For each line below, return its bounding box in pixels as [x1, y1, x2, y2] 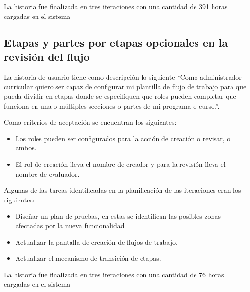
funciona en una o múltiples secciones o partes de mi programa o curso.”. [4, 100, 220, 110]
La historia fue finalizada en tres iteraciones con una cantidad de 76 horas [4, 269, 224, 279]
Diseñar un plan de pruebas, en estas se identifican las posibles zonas [15, 211, 221, 221]
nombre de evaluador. [15, 168, 80, 179]
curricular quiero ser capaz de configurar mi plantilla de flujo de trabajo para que [4, 81, 247, 91]
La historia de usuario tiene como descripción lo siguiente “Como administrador [4, 72, 242, 82]
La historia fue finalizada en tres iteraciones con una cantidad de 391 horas [4, 1, 228, 11]
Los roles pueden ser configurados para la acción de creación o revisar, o [15, 133, 231, 143]
